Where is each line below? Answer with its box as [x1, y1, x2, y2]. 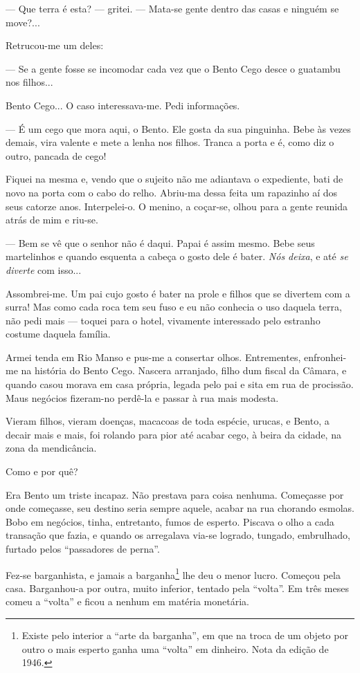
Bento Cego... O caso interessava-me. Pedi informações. [6, 98, 240, 112]
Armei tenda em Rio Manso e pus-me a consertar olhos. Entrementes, [6, 349, 301, 364]
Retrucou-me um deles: [6, 38, 104, 53]
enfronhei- [303, 349, 347, 364]
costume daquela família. [6, 326, 111, 341]
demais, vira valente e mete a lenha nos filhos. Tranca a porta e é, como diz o [6, 135, 334, 149]
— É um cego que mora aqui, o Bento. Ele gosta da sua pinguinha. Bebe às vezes [6, 121, 351, 136]
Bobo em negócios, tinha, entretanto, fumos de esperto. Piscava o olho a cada [6, 514, 334, 528]
